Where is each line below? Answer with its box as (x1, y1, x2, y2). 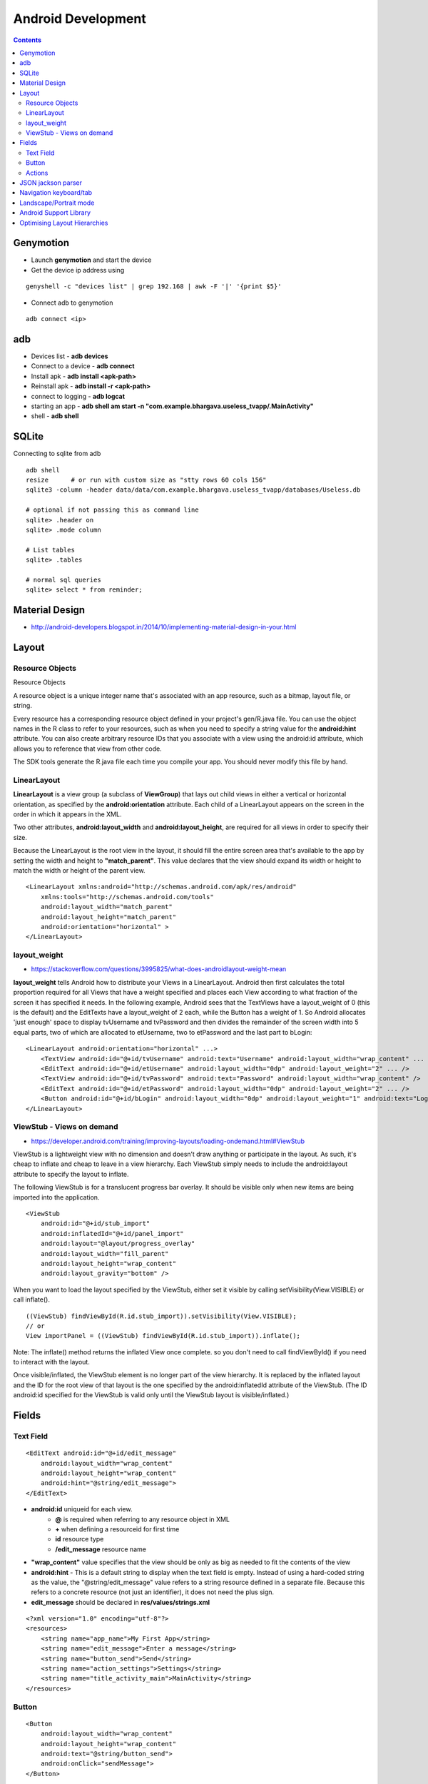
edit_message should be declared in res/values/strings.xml (31, 1598, 210, 1606)
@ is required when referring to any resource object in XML (55, 1515, 230, 1524)
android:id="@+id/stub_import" (40, 1220, 151, 1227)
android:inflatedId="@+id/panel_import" (40, 1230, 185, 1237)
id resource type (55, 1535, 104, 1544)
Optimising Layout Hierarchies (19, 218, 108, 227)
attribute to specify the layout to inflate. (13, 1170, 129, 1178)
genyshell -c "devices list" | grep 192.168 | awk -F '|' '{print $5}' (26, 283, 282, 290)
